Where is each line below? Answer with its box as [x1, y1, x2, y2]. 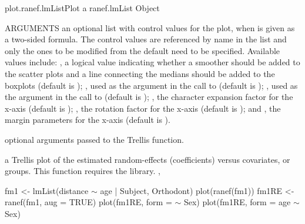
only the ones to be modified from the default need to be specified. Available [5, 44, 280, 56]
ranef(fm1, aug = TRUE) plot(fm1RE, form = [5, 196, 172, 208]
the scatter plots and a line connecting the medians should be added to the [5, 67, 275, 79]
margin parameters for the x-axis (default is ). [5, 113, 170, 126]
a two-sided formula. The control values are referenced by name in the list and [5, 33, 287, 45]
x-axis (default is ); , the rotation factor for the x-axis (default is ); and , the [5, 102, 281, 114]
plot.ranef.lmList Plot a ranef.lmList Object [5, 2, 160, 14]
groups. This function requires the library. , [5, 165, 160, 177]
